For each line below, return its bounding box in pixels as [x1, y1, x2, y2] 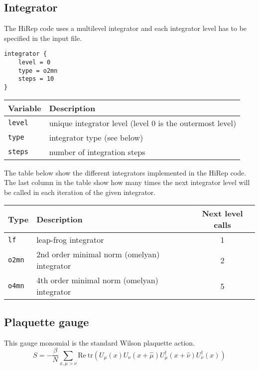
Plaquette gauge [4, 314, 89, 329]
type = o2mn [18, 67, 58, 74]
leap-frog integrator [36, 234, 104, 246]
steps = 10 [18, 75, 54, 83]
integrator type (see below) [49, 131, 143, 143]
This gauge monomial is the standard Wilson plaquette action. [4, 337, 195, 348]
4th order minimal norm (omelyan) [36, 274, 158, 286]
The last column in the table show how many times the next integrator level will [4, 177, 250, 187]
